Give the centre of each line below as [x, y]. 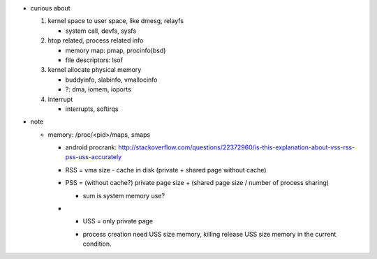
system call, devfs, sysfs [101, 31]
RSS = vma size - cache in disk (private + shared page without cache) [166, 170]
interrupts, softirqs [92, 109]
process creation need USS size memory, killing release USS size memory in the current [209, 234]
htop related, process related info [96, 40]
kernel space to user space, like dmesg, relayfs [116, 21]
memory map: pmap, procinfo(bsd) [116, 50]
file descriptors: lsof [94, 60]
